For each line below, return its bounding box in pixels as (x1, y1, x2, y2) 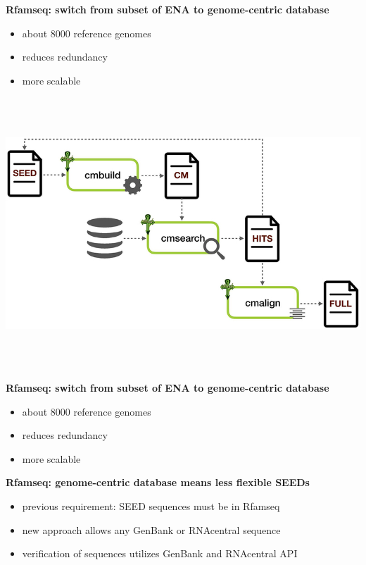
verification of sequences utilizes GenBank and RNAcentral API (22, 546, 298, 561)
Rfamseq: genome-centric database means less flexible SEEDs (6, 475, 310, 490)
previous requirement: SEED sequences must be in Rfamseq (22, 498, 280, 513)
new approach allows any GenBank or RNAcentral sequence (22, 522, 281, 537)
